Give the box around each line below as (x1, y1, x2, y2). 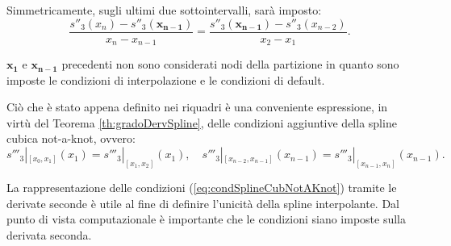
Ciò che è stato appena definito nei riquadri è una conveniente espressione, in (6, 98, 388, 115)
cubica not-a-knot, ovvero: (6, 130, 136, 147)
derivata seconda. (6, 226, 92, 243)
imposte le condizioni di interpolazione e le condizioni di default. (6, 71, 325, 88)
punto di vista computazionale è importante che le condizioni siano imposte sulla (6, 211, 407, 227)
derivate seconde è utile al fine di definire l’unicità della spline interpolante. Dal (6, 194, 399, 211)
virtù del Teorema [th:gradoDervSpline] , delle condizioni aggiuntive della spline (6, 114, 397, 131)
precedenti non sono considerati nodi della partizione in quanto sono (61, 56, 399, 73)
